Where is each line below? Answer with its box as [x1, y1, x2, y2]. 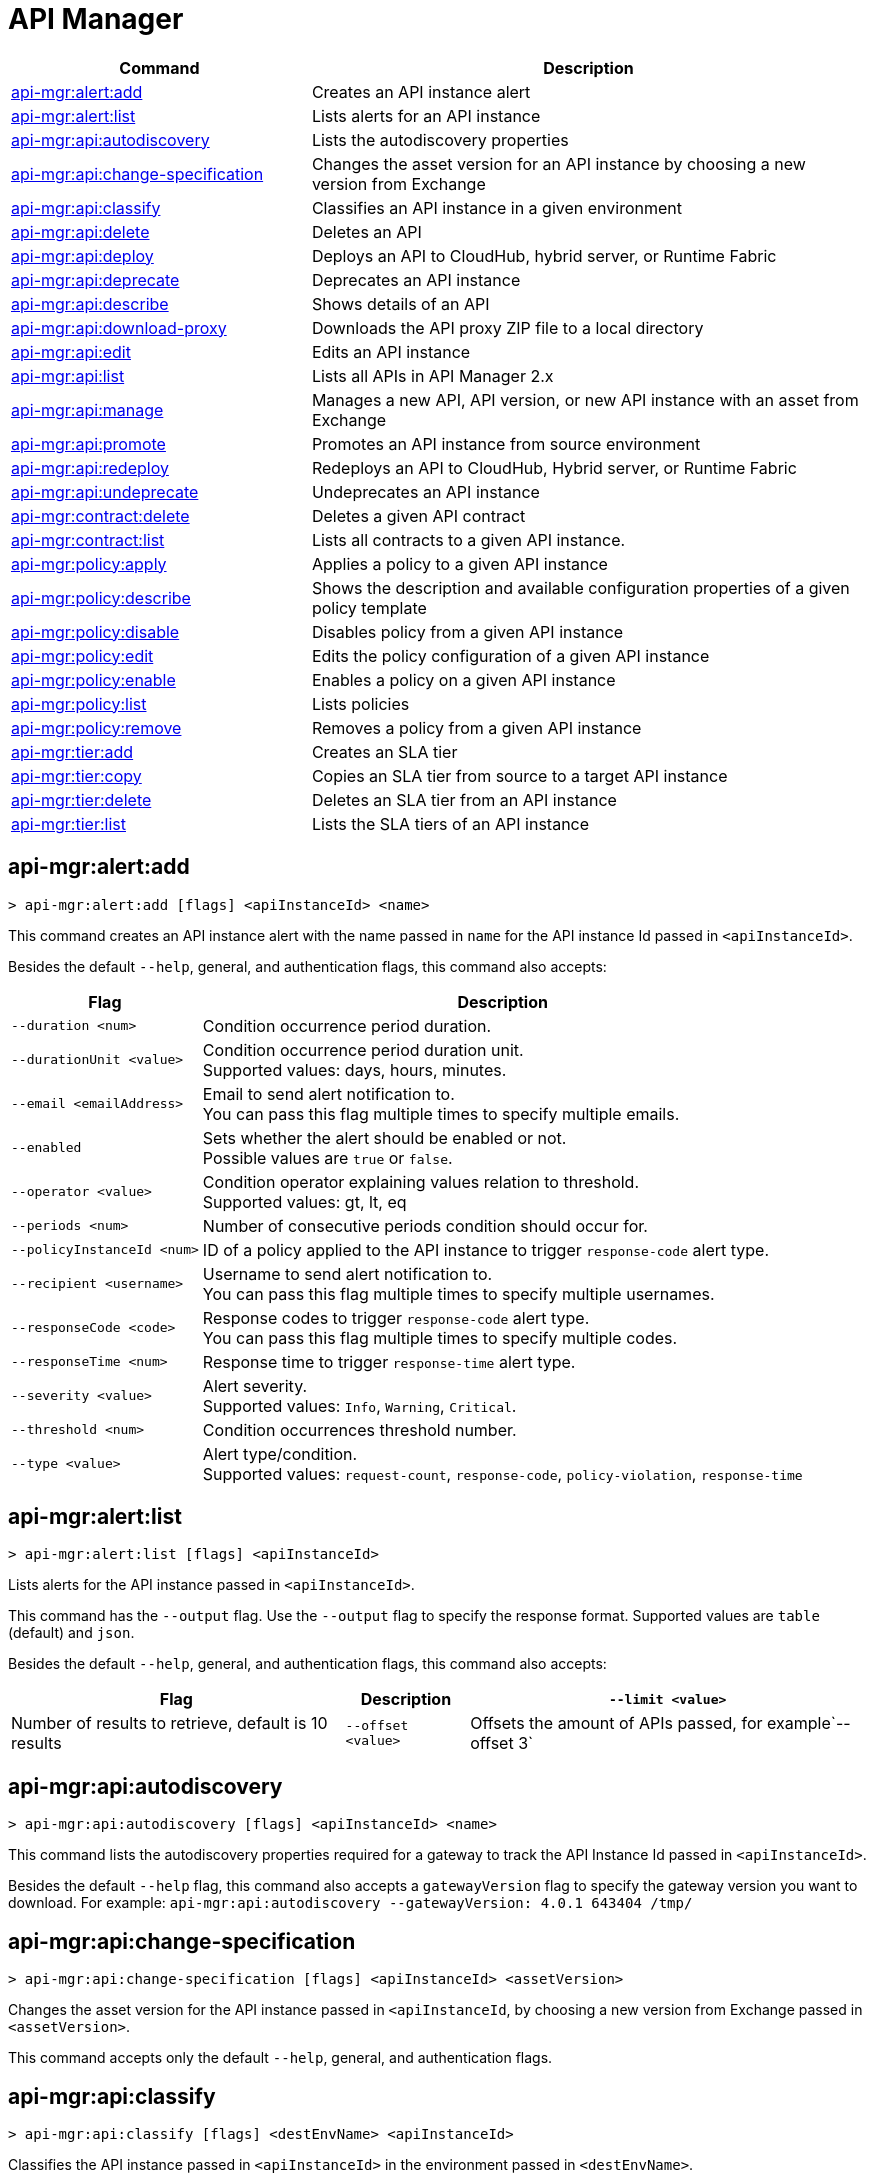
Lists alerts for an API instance [311, 105, 541, 126]
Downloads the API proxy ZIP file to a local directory [311, 317, 704, 338]
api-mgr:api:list [11, 365, 125, 386]
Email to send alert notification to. [202, 1083, 455, 1104]
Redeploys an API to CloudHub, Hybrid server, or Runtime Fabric [311, 457, 797, 478]
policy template [311, 597, 427, 618]
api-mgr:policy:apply [11, 553, 167, 574]
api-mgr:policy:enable [11, 669, 176, 690]
